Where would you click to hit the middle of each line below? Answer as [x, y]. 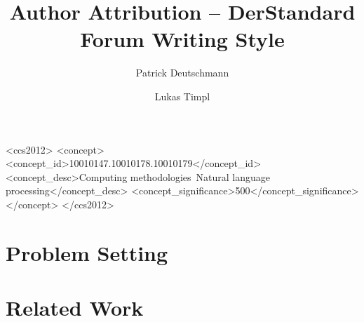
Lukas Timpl [182, 96]
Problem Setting [87, 252]
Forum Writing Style [182, 39]
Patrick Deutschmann [182, 73]
